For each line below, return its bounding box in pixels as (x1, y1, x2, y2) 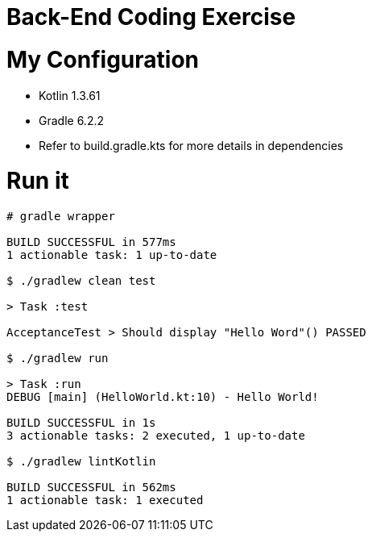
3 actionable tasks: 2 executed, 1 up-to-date (6, 429, 305, 442)
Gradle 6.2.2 (39, 113, 104, 127)
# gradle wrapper (6, 210, 115, 223)
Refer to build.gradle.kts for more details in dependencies (39, 138, 344, 152)
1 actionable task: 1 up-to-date (6, 248, 217, 261)
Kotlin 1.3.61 (39, 88, 101, 102)
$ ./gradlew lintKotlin (6, 455, 156, 468)
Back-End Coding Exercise (6, 3, 296, 31)
